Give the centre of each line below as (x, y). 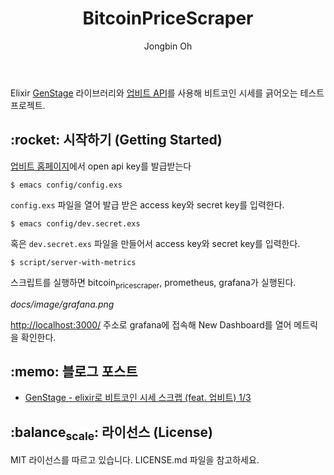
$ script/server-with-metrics (73, 262)
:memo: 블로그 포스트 (74, 371)
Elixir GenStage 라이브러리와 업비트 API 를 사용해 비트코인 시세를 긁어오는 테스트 (167, 93)
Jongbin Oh (168, 46)
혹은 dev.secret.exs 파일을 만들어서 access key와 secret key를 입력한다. (155, 243)
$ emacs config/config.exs (66, 185)
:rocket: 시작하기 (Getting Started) (116, 140)
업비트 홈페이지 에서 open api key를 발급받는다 (101, 166)
